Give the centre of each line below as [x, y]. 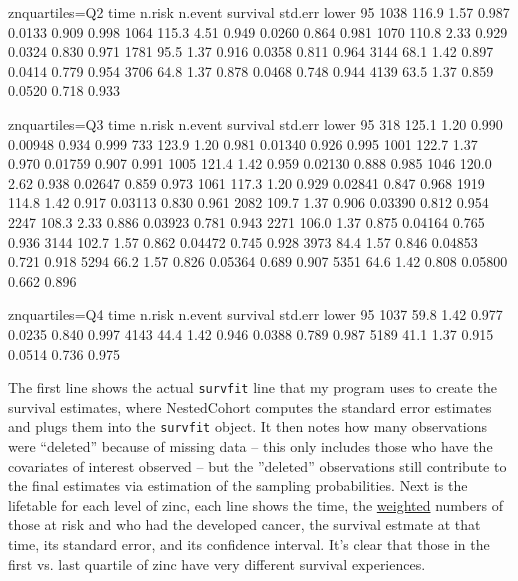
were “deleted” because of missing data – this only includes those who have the [250, 446]
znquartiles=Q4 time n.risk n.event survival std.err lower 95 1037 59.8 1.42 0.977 [255, 314]
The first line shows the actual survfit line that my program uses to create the [252, 387]
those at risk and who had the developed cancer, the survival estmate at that [244, 524]
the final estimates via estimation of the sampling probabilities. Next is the [238, 485]
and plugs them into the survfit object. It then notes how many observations [248, 426]
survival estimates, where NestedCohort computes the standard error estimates [250, 406]
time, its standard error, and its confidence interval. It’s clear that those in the [249, 543]
